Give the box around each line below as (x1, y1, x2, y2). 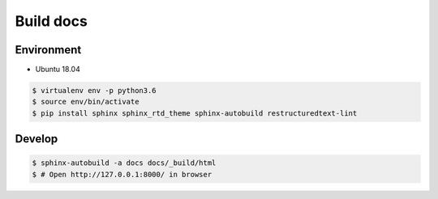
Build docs (15, 12, 88, 30)
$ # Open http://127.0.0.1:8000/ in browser (32, 170, 213, 179)
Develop (15, 132, 58, 146)
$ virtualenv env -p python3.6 (32, 86, 157, 95)
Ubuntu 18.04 (35, 65, 80, 74)
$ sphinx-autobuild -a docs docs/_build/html (32, 159, 217, 167)
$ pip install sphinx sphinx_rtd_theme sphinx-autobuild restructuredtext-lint (32, 108, 358, 117)
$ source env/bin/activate (32, 97, 140, 107)
